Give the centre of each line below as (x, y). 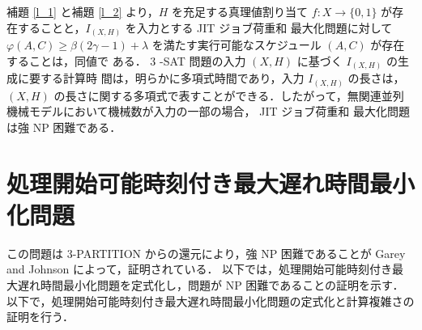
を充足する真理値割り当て (240, 11)
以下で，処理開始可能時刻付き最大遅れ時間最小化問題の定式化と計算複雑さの (211, 300)
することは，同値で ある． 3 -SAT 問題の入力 (126, 60)
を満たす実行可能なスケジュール (237, 45)
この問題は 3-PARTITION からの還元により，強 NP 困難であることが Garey (206, 253)
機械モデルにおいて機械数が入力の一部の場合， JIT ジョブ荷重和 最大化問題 (208, 111)
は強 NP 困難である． (64, 127)
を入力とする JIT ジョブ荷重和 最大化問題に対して (259, 27)
